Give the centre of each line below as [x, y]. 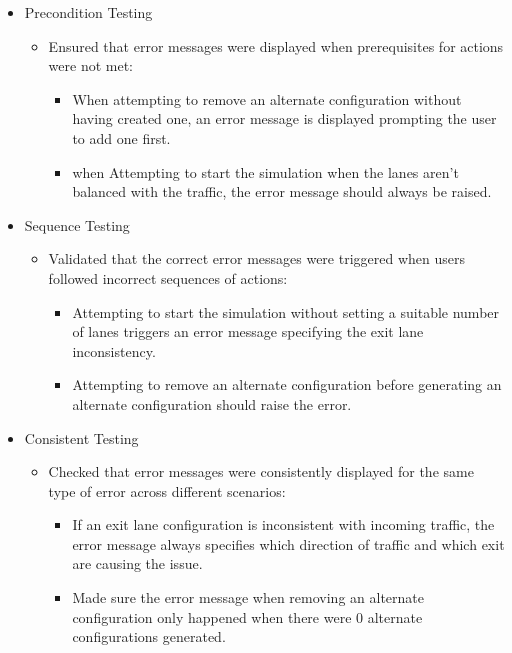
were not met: [90, 65]
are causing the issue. [137, 563]
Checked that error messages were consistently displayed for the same [261, 471]
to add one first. [121, 137]
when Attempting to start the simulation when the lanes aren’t [265, 171]
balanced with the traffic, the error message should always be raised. [282, 191]
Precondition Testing [88, 12]
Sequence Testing [77, 224]
